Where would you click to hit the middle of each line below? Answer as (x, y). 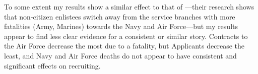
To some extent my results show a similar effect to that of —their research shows (129, 6)
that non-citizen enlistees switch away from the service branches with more (120, 16)
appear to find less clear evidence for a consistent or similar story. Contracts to (126, 36)
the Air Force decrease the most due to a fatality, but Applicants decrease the (124, 46)
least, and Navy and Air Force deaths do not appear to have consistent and (120, 55)
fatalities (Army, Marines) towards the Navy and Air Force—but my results (121, 26)
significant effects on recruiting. (52, 65)
